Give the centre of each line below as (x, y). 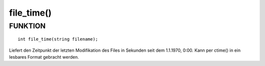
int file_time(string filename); (58, 39)
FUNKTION (27, 26)
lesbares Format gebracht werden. (44, 57)
